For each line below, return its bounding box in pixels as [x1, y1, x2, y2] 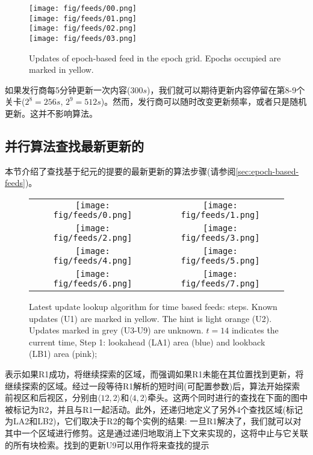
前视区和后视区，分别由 [5, 391, 98, 404]
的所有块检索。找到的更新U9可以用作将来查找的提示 [5, 438, 209, 451]
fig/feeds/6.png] [53, 278, 132, 288]
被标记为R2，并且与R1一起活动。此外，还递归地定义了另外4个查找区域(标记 [5, 403, 303, 415]
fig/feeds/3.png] [181, 232, 260, 243]
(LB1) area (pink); [29, 347, 98, 360]
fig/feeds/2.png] [53, 232, 132, 243]
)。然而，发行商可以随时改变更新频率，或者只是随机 [101, 95, 307, 108]
